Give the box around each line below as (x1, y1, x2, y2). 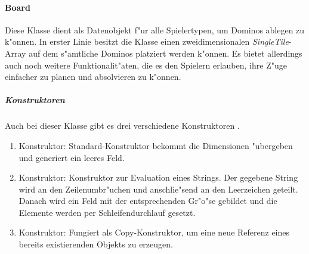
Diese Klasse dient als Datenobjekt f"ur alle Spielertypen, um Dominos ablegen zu (5, 23, 305, 36)
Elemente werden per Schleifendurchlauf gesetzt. (18, 206, 196, 218)
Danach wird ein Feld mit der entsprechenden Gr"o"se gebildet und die (18, 194, 277, 207)
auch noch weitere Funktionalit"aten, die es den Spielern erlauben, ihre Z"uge (5, 58, 287, 71)
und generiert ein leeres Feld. (18, 151, 125, 163)
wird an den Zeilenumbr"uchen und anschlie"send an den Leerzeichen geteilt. (18, 182, 298, 195)
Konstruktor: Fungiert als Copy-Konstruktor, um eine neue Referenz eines (18, 226, 290, 238)
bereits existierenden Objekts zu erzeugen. (18, 238, 173, 250)
